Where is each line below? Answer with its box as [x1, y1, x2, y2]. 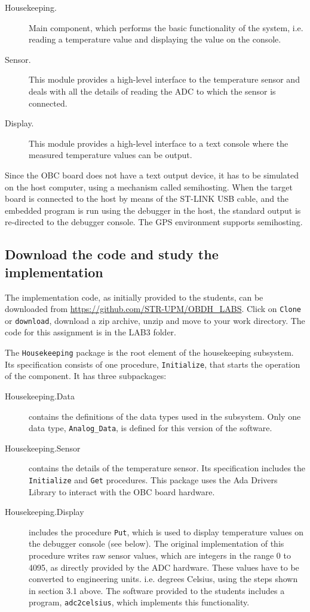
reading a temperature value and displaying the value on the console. [29, 33, 281, 46]
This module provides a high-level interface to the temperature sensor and [29, 73, 300, 86]
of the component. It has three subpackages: [5, 369, 167, 382]
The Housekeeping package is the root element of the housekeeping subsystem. [5, 346, 294, 358]
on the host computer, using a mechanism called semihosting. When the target [5, 180, 293, 193]
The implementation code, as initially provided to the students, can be [5, 290, 263, 303]
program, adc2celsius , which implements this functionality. [29, 596, 250, 608]
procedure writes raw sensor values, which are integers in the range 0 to [29, 549, 291, 562]
